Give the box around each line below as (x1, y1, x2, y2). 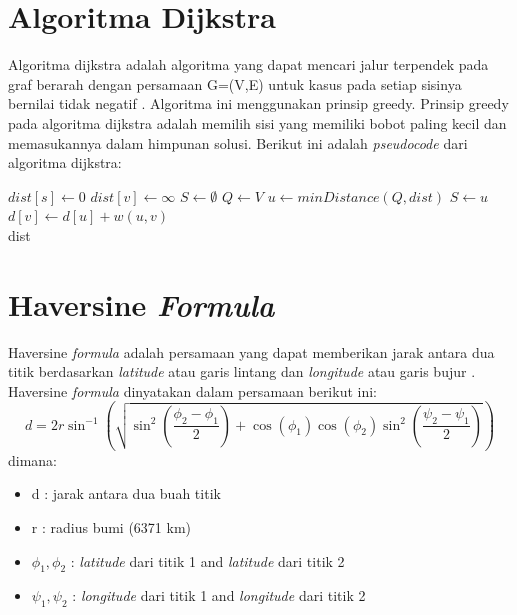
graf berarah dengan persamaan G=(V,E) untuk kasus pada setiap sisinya (8, 73, 462, 94)
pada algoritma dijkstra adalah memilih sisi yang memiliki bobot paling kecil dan (8, 112, 507, 133)
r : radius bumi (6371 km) (31, 516, 192, 537)
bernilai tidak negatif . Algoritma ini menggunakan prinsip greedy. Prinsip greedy (8, 93, 509, 114)
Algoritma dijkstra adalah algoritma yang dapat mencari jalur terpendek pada (8, 54, 489, 75)
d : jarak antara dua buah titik (31, 483, 221, 504)
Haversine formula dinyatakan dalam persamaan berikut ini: (8, 380, 378, 401)
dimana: (8, 449, 58, 470)
